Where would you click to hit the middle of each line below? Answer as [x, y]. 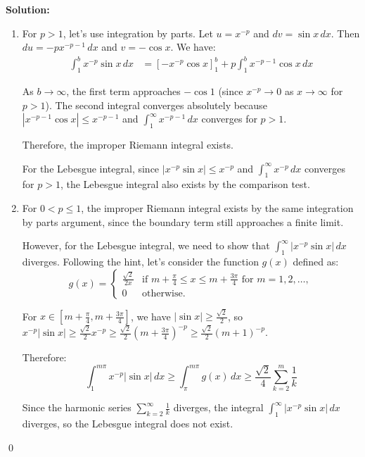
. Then [345, 33]
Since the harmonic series [77, 407]
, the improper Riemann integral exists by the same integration [217, 208]
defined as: [316, 262]
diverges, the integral [218, 407]
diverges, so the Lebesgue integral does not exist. [128, 424]
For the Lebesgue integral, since [91, 168]
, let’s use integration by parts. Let [138, 33]
